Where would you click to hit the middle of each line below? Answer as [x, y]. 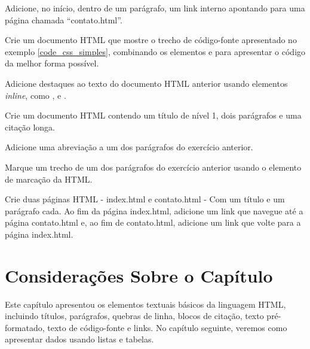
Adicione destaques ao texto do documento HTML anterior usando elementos [146, 83]
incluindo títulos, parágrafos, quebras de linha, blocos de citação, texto [134, 316]
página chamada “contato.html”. [64, 19]
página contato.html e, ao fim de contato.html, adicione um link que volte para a [153, 222]
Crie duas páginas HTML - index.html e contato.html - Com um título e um [145, 199]
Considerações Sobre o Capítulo [139, 275]
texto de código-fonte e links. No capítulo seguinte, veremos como [167, 327]
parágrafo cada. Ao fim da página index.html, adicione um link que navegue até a [154, 210]
